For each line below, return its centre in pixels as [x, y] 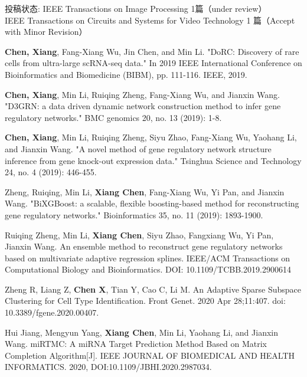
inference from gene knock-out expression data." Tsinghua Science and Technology [153, 160]
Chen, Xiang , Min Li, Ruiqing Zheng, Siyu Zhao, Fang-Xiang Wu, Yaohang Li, [151, 137]
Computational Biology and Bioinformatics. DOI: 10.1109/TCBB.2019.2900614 [148, 269]
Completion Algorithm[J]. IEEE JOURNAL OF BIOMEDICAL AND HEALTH [150, 355]
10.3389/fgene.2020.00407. [52, 312]
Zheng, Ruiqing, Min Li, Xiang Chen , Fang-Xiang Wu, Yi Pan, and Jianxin [145, 191]
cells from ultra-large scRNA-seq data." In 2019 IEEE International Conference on [153, 63]
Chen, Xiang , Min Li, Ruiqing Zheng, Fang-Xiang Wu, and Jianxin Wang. [142, 94]
